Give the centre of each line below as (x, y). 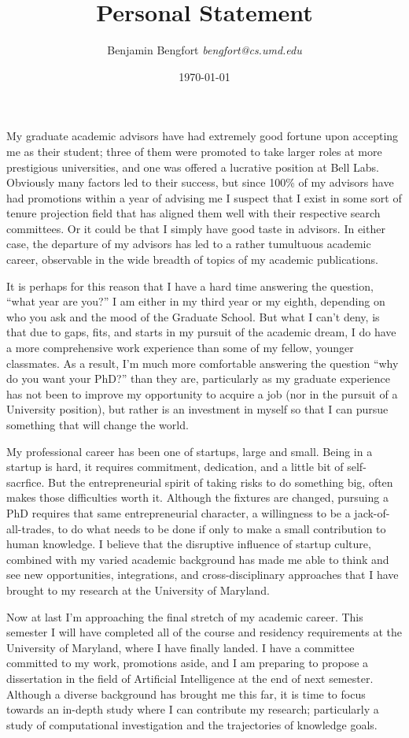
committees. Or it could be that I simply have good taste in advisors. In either (196, 228)
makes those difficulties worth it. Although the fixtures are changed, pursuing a (197, 497)
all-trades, (30, 528)
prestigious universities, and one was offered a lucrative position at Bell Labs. (193, 167)
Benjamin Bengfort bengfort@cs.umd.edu (204, 50)
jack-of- (372, 512)
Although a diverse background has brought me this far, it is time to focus (186, 693)
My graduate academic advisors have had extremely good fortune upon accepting (203, 136)
